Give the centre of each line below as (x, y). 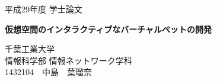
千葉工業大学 (30, 49)
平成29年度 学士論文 (44, 9)
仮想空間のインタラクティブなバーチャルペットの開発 (108, 29)
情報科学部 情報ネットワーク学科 (68, 60)
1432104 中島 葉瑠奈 (48, 72)
